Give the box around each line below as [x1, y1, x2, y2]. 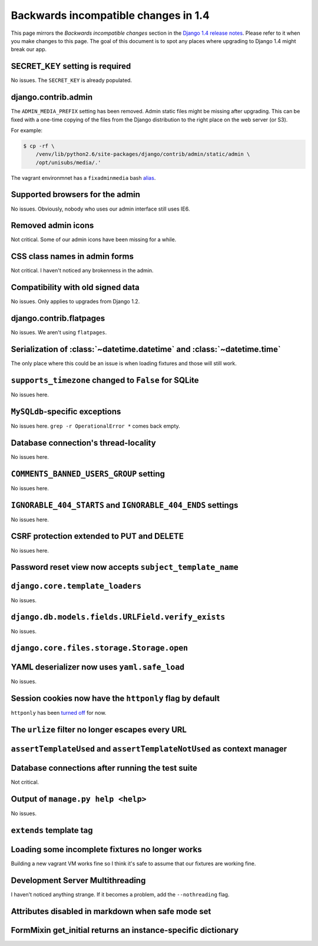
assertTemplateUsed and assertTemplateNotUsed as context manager [11, 744, 287, 754]
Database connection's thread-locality [11, 438, 156, 448]
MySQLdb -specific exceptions [11, 406, 121, 416]
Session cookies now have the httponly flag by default [11, 694, 220, 704]
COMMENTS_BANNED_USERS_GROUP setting [11, 469, 165, 479]
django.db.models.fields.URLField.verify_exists [11, 612, 226, 622]
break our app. [11, 46, 47, 53]
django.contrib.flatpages [11, 313, 105, 324]
